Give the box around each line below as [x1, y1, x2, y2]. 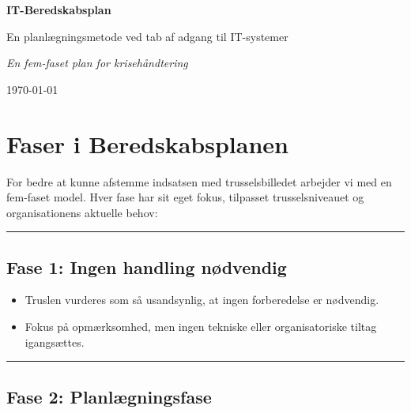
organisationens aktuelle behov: [6, 204, 158, 220]
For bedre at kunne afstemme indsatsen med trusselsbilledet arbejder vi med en [6, 173, 392, 190]
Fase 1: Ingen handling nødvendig [6, 254, 287, 279]
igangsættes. [25, 333, 85, 350]
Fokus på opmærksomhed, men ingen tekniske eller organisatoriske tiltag [25, 318, 377, 335]
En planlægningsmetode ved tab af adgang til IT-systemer [6, 28, 288, 44]
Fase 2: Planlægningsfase [6, 384, 212, 408]
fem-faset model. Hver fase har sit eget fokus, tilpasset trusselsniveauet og [6, 189, 364, 205]
